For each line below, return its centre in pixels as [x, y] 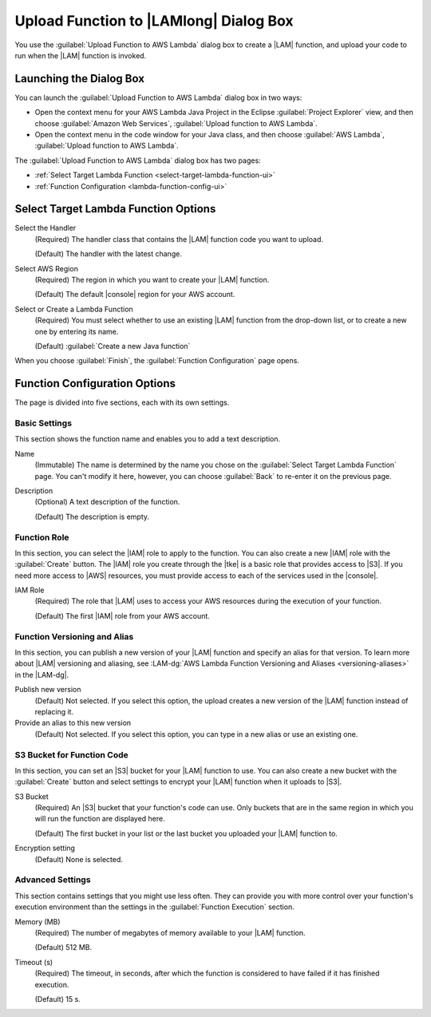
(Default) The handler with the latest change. [109, 254]
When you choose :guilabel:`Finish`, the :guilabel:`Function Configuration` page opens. [157, 361]
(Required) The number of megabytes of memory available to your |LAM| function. [170, 932]
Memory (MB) [38, 921]
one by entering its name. [77, 331]
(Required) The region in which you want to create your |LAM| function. [152, 280]
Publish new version [48, 690]
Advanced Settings [53, 880]
